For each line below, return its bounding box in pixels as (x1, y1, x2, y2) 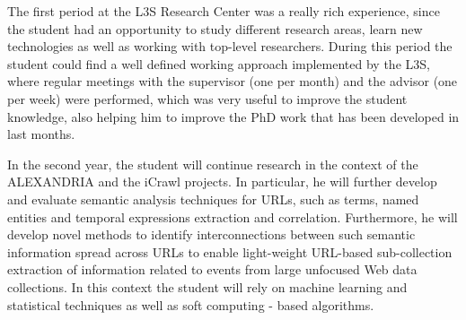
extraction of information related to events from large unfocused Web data (7, 260, 418, 279)
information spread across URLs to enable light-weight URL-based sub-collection (7, 242, 453, 261)
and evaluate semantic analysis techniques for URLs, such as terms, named (7, 189, 419, 208)
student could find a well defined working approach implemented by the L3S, (7, 54, 430, 73)
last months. (7, 125, 75, 143)
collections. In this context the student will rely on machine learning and (7, 277, 408, 296)
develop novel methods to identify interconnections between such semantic (7, 225, 416, 244)
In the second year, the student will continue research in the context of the (7, 154, 418, 173)
